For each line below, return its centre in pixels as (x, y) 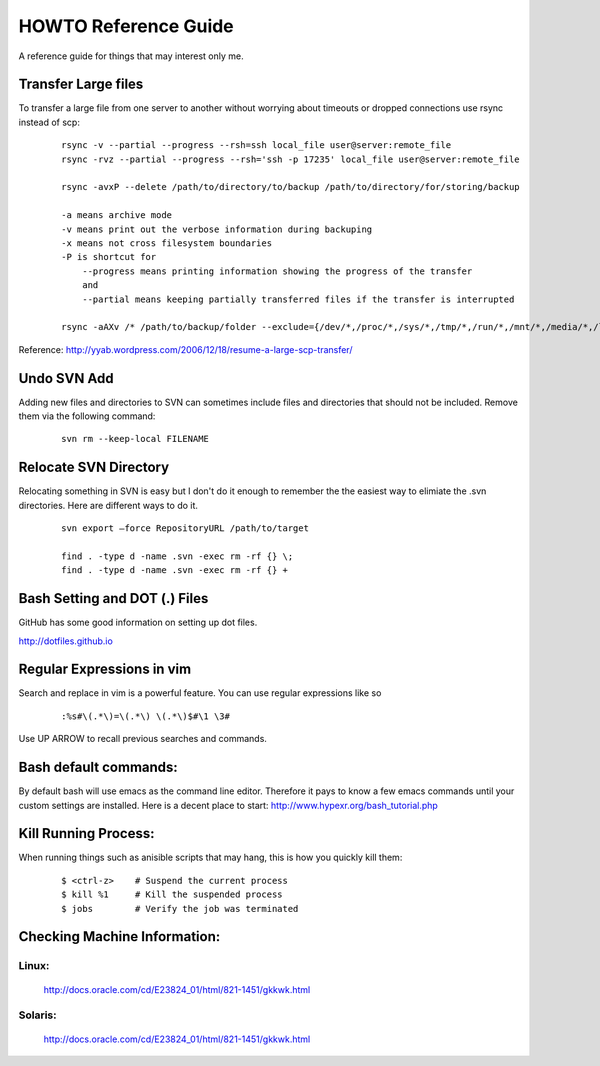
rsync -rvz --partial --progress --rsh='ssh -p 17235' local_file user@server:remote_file (290, 159)
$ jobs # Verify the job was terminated (180, 908)
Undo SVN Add (66, 378)
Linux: (34, 966)
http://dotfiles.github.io (66, 641)
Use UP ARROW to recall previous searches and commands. (142, 739)
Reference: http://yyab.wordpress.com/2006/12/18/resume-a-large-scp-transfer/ (185, 349)
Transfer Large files (81, 84)
